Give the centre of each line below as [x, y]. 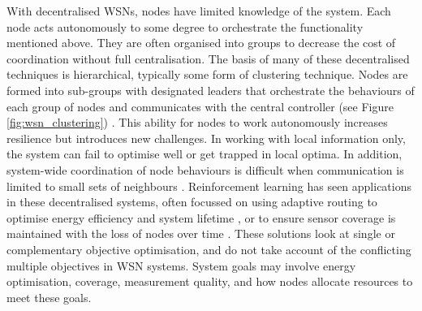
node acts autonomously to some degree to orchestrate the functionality [185, 26]
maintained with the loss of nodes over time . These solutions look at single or [201, 233]
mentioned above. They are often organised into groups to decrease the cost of [201, 43]
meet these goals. [49, 297]
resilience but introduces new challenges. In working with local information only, [206, 138]
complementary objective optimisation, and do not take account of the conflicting [209, 249]
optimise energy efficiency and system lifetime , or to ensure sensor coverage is [201, 217]
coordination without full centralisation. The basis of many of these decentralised [208, 58]
